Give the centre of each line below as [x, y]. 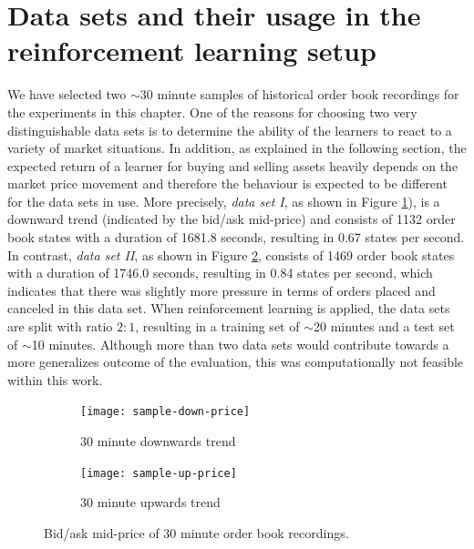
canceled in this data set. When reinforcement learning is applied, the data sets [229, 308]
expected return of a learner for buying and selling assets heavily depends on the [233, 165]
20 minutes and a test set [384, 326]
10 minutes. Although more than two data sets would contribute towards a [240, 344]
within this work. [55, 379]
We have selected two [67, 94]
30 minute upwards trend [150, 502]
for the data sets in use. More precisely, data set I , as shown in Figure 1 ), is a [224, 201]
